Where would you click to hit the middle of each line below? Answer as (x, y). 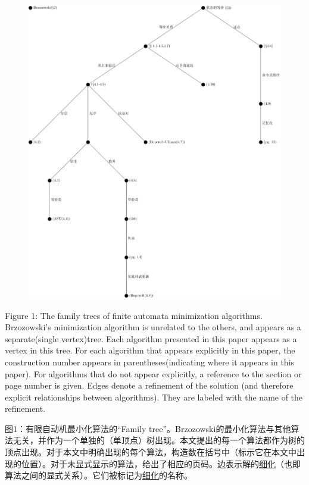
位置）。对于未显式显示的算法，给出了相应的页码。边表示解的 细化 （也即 (161, 463)
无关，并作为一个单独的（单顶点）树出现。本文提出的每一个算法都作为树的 (159, 440)
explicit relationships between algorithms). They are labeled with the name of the (154, 397)
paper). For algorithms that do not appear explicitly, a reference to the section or (153, 373)
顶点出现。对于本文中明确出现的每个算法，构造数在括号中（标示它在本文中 (151, 452)
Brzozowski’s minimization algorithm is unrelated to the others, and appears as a (153, 327)
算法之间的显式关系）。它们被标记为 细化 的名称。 (99, 475)
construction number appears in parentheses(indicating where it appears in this (150, 362)
